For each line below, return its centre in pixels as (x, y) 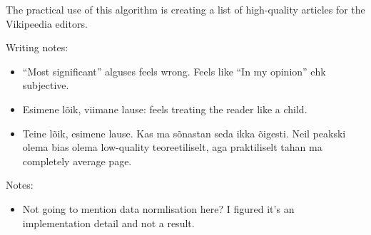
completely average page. (77, 161)
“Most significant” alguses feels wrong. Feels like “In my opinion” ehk (174, 71)
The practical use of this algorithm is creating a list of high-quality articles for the (185, 9)
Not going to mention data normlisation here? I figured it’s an (158, 208)
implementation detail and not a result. (108, 223)
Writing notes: (37, 47)
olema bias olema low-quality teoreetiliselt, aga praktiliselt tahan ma (172, 147)
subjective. (46, 85)
